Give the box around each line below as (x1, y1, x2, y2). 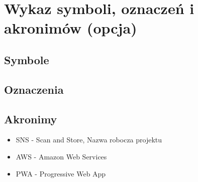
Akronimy (4, 111, 57, 126)
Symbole (4, 52, 49, 67)
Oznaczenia (4, 81, 64, 97)
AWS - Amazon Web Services (16, 151, 107, 161)
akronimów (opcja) (4, 18, 137, 38)
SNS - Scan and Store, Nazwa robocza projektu (16, 134, 162, 145)
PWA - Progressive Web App (16, 168, 106, 178)
